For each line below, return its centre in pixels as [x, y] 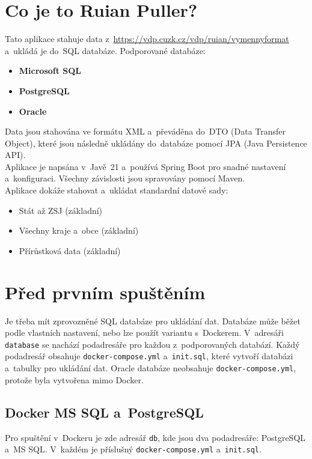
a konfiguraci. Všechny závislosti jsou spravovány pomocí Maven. [125, 178]
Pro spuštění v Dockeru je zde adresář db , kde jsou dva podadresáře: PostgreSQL [155, 437]
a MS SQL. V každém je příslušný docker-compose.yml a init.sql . [133, 449]
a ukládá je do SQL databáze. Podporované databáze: [105, 50]
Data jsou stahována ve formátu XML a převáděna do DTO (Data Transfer [145, 131]
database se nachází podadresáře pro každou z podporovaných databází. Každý [152, 344]
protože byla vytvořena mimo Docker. [74, 379]
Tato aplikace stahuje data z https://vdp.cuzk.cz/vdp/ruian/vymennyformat [147, 39]
